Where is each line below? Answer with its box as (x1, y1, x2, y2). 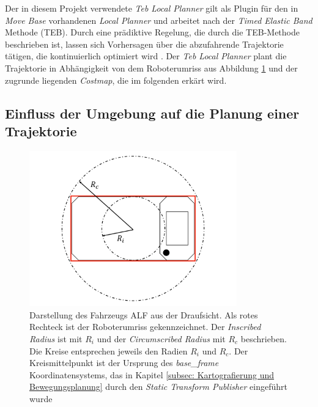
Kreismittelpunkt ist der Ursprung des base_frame (29, 356, 219, 369)
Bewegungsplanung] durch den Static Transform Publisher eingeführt (29, 380, 288, 393)
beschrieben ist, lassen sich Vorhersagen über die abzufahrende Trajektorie (5, 37, 284, 50)
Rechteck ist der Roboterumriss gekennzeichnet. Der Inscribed (29, 320, 261, 333)
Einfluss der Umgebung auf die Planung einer (5, 103, 300, 122)
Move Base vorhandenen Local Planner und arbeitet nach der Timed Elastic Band (5, 13, 312, 26)
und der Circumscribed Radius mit (97, 332, 226, 345)
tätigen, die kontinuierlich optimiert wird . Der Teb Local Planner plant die (5, 50, 287, 62)
